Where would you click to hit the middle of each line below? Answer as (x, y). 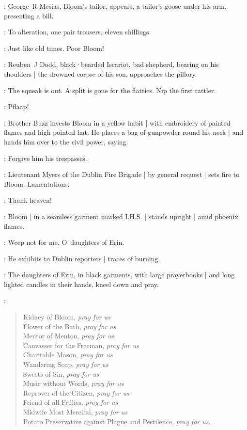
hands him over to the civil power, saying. (66, 141)
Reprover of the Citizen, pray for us (76, 392)
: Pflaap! (16, 106)
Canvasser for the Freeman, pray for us (81, 345)
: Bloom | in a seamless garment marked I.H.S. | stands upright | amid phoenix (121, 216)
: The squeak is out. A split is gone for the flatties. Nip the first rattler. (110, 90)
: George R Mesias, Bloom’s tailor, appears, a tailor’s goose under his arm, (115, 6)
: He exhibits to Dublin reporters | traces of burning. (82, 258)
